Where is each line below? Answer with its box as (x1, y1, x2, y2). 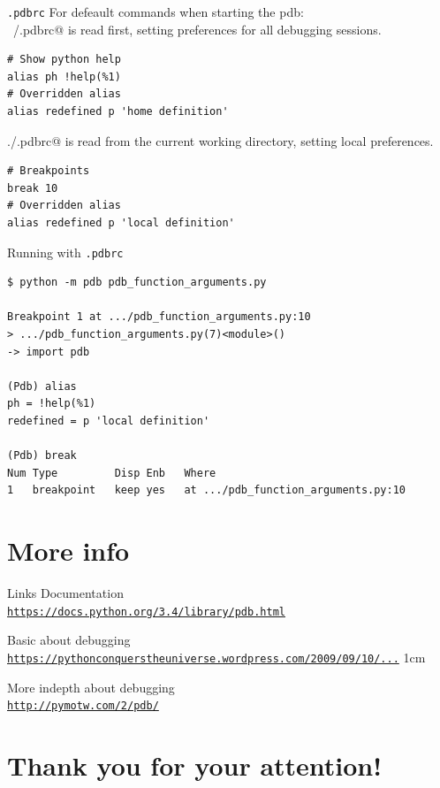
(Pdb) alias (7, 379, 77, 393)
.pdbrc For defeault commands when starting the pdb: (7, 3, 304, 20)
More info (7, 532, 130, 569)
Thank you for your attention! (7, 747, 383, 784)
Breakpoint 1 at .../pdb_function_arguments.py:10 (7, 310, 311, 324)
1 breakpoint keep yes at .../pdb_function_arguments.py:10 (7, 484, 406, 497)
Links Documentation (7, 584, 124, 602)
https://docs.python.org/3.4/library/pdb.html (7, 605, 285, 618)
